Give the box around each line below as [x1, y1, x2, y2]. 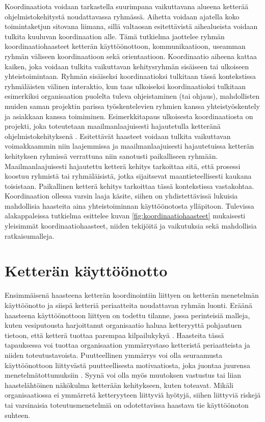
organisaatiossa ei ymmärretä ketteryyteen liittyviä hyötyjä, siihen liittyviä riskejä [5, 389, 261, 400]
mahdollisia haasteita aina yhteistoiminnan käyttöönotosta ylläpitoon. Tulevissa [5, 200, 254, 211]
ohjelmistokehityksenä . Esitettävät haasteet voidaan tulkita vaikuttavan [5, 130, 231, 141]
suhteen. [5, 409, 31, 420]
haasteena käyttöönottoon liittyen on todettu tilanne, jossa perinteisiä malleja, [5, 310, 250, 320]
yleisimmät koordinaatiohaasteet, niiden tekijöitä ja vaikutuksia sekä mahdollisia [5, 220, 257, 231]
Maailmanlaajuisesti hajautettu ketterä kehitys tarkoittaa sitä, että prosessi [5, 160, 241, 171]
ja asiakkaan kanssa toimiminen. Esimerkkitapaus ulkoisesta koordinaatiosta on [5, 110, 253, 121]
